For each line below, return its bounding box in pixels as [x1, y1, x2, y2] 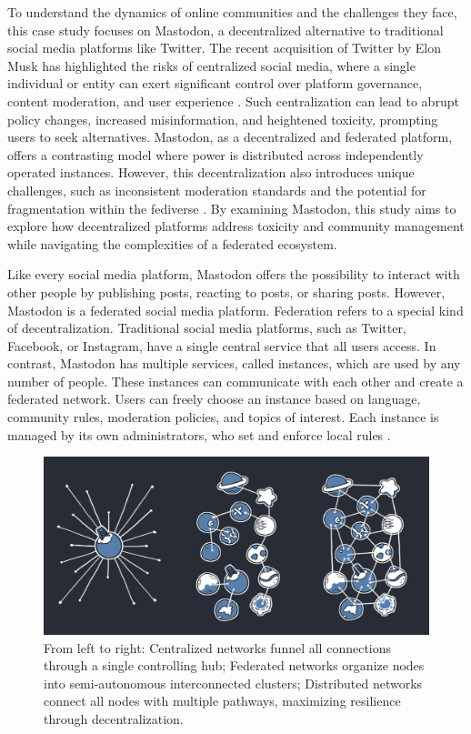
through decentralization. [44, 709, 184, 729]
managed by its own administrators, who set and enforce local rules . [7, 425, 391, 444]
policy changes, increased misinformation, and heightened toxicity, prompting [7, 109, 438, 128]
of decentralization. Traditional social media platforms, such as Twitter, [7, 318, 406, 337]
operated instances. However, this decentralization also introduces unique [7, 163, 415, 182]
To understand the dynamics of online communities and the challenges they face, [7, 3, 457, 21]
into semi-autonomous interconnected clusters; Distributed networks [44, 673, 423, 692]
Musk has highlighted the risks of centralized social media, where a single [7, 55, 416, 75]
